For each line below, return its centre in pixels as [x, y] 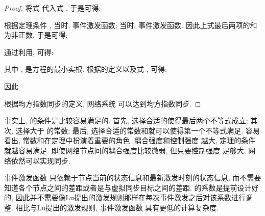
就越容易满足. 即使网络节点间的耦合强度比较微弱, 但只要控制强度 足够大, [125, 150]
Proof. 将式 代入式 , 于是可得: [53, 8]
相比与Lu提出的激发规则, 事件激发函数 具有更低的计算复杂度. [117, 207]
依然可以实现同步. [41, 160]
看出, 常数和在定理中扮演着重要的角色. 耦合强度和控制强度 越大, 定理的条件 [130, 140]
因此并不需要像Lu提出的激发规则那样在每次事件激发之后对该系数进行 [131, 197]
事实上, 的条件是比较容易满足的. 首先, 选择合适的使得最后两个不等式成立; [126, 120]
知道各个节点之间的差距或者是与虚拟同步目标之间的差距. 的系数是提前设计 [128, 187]
